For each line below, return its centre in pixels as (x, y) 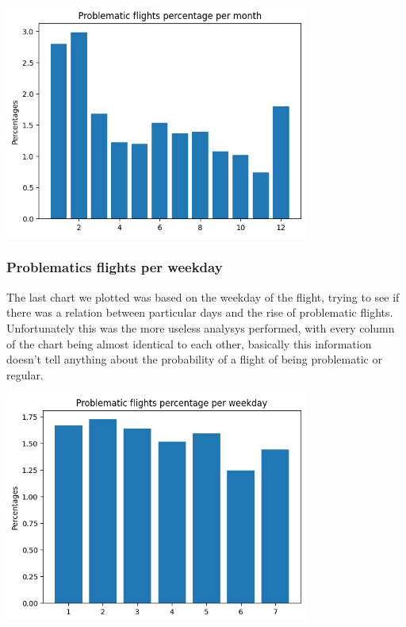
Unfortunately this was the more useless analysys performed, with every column (201, 327)
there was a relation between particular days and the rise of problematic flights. (200, 312)
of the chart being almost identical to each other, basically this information (189, 343)
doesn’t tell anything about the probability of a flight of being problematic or (194, 359)
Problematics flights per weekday (115, 267)
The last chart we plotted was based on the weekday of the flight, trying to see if (203, 296)
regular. (25, 374)
